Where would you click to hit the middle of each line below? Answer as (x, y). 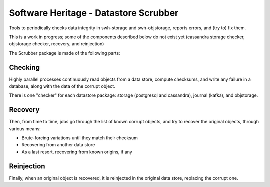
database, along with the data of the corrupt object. (62, 86)
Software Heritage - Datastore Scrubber (94, 13)
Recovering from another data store (58, 145)
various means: (25, 128)
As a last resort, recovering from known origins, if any (77, 152)
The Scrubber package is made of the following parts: (65, 53)
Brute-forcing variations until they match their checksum (80, 138)
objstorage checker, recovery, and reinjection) (57, 44)
